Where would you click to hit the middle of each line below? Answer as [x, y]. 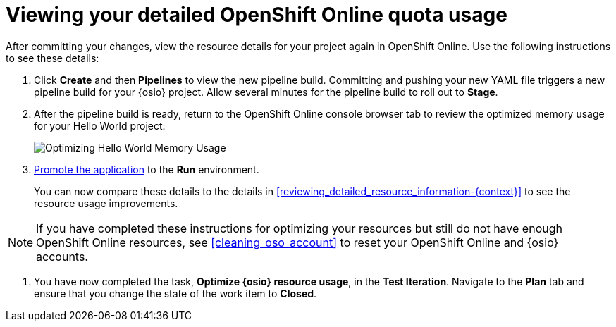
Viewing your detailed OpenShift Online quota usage [257, 15]
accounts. [62, 256]
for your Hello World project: [100, 125]
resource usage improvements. [106, 203]
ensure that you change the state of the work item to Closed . [175, 293]
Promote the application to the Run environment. [147, 169]
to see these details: [53, 58]
